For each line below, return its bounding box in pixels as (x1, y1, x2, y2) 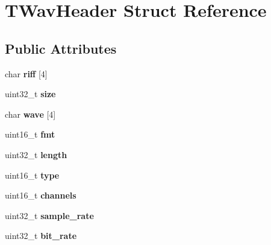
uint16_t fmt (5, 128, 55, 141)
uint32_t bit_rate (5, 229, 77, 242)
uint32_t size (5, 87, 56, 100)
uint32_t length (5, 148, 67, 161)
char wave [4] (5, 107, 56, 120)
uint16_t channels (5, 189, 76, 202)
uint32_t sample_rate (5, 209, 94, 221)
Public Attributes (5, 39, 117, 57)
